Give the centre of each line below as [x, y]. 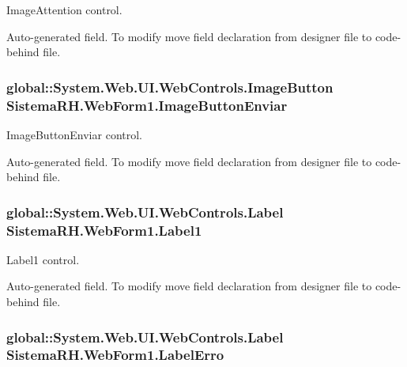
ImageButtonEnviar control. [74, 134]
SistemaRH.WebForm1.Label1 [104, 230]
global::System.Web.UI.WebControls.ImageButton [170, 87]
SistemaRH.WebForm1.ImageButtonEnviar [147, 105]
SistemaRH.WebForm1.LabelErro [115, 355]
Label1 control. [43, 259]
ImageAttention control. [64, 9]
